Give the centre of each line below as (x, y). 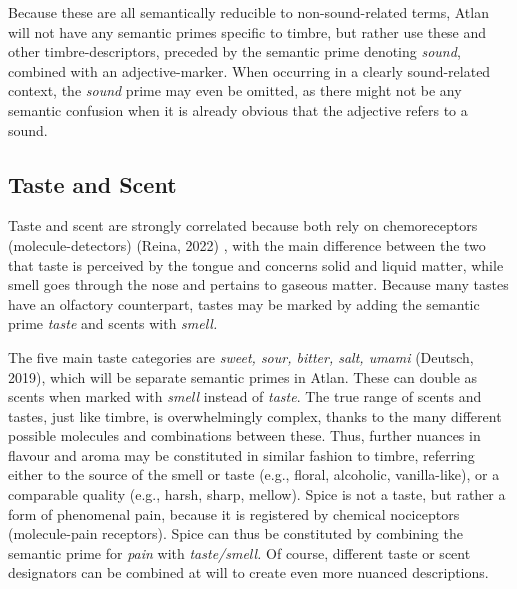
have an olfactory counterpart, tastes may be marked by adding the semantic (244, 303)
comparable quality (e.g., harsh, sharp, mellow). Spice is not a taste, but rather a (257, 494)
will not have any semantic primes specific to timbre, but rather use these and (247, 31)
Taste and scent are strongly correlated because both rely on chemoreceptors (243, 225)
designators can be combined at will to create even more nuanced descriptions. (248, 572)
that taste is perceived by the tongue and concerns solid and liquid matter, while (256, 264)
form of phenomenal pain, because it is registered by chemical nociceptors (234, 513)
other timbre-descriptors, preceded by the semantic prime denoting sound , (234, 51)
